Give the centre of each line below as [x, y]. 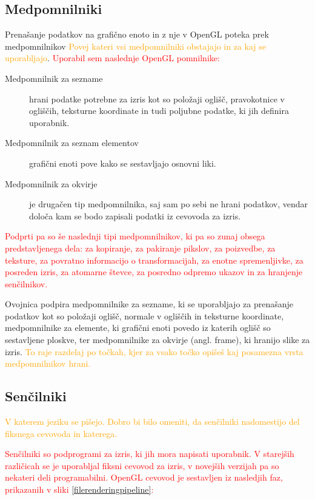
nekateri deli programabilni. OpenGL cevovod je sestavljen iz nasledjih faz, [144, 477]
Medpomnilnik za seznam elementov [72, 143]
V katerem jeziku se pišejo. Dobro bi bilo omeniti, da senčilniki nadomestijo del [152, 422]
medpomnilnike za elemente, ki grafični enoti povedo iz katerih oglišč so [138, 328]
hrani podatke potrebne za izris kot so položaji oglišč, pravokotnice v [157, 98]
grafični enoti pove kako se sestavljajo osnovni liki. [123, 163]
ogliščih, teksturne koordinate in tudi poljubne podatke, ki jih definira [159, 111]
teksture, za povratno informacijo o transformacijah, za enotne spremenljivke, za [154, 260]
